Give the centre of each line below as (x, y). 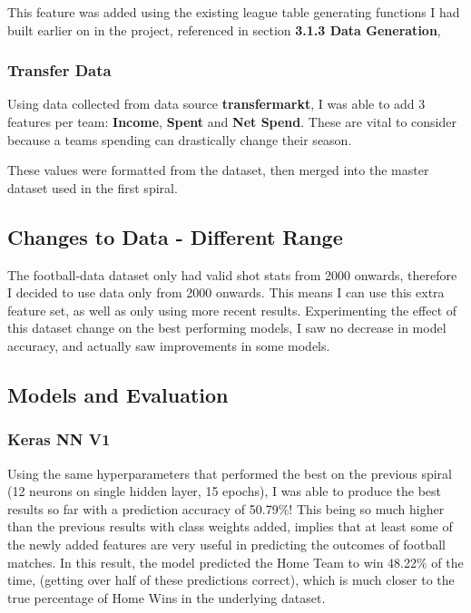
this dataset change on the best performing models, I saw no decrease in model (227, 328)
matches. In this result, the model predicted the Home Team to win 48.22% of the (235, 562)
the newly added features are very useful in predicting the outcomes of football (227, 544)
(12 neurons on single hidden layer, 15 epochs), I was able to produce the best (225, 491)
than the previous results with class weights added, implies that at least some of (230, 526)
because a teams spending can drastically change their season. (180, 139)
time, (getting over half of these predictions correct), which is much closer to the (231, 580)
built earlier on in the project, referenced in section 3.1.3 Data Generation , (224, 29)
